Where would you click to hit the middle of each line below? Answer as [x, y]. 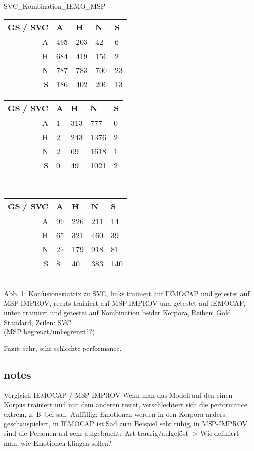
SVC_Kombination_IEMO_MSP [55, 6]
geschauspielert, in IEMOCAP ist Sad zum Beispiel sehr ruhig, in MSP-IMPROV [126, 423]
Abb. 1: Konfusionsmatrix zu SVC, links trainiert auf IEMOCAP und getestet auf [127, 293]
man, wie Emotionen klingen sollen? [58, 442]
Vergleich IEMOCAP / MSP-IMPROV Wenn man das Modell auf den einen [118, 395]
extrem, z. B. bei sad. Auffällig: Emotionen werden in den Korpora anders [115, 414]
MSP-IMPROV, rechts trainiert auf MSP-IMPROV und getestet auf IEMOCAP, [125, 303]
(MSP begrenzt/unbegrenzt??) [50, 332]
